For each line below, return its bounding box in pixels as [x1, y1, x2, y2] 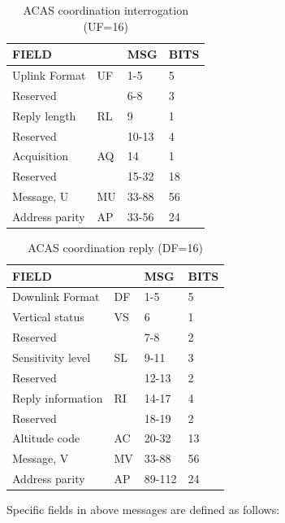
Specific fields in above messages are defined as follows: [6, 501, 280, 518]
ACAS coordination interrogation [23, 2, 188, 18]
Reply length [12, 107, 76, 124]
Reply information [12, 389, 103, 406]
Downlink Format [12, 288, 100, 305]
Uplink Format [12, 67, 86, 84]
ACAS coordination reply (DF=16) [28, 239, 203, 256]
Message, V [12, 450, 69, 467]
